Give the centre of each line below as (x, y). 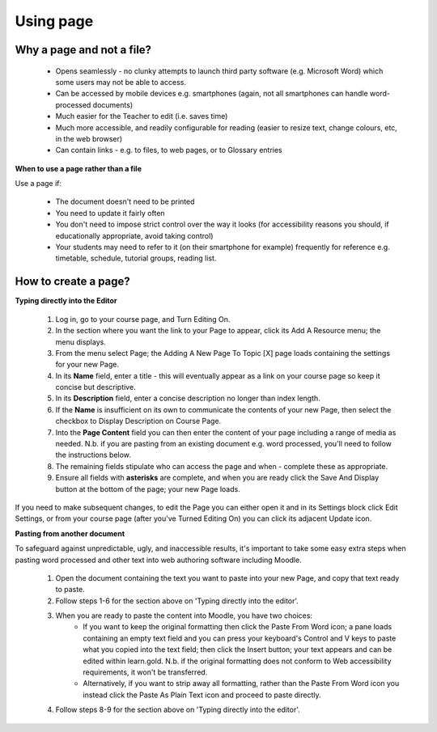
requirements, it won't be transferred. (145, 672)
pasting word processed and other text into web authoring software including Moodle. (159, 560)
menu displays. (81, 342)
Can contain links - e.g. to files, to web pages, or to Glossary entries (169, 150)
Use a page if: (38, 184)
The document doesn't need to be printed (125, 201)
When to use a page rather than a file (78, 168)
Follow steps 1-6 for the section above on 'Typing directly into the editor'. (177, 601)
